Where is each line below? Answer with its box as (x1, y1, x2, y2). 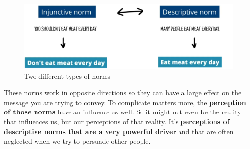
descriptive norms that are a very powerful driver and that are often (4, 126, 234, 136)
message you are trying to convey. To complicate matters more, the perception (4, 97, 246, 107)
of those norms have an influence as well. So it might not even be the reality (4, 107, 241, 117)
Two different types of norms (24, 71, 110, 81)
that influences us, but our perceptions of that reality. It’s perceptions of (4, 116, 230, 127)
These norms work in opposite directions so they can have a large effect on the (4, 87, 242, 98)
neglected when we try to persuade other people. (4, 136, 151, 146)
